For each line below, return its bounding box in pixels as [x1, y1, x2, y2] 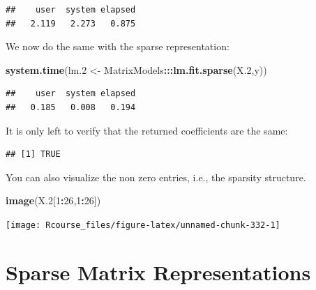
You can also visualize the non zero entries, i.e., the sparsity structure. [6, 169, 306, 184]
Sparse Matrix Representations [6, 257, 311, 286]
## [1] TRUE [6, 149, 61, 160]
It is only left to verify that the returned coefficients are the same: [6, 123, 288, 137]
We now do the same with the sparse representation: [6, 39, 230, 54]
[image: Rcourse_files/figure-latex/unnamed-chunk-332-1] [6, 220, 280, 230]
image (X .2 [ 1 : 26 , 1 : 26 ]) [6, 193, 101, 208]
